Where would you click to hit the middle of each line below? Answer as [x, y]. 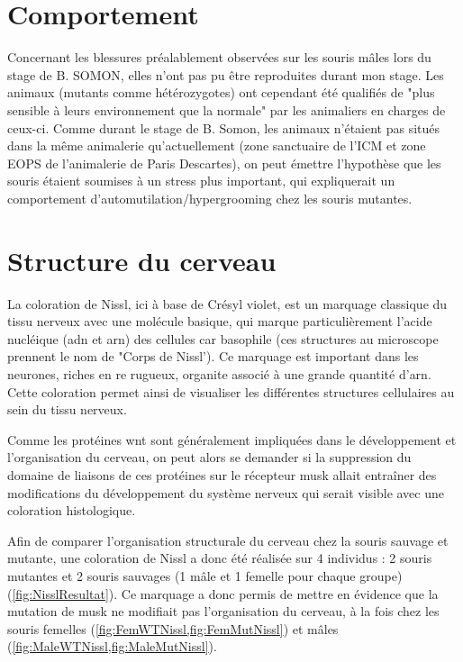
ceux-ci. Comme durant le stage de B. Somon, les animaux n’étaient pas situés [224, 127]
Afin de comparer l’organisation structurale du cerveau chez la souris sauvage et [228, 540]
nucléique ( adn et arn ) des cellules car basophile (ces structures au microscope [223, 338]
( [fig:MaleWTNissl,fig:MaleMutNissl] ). [112, 646]
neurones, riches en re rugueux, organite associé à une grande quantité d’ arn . [219, 373]
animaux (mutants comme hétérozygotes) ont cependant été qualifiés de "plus [221, 92]
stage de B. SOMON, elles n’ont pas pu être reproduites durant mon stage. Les [226, 74]
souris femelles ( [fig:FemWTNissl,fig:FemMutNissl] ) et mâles [173, 628]
